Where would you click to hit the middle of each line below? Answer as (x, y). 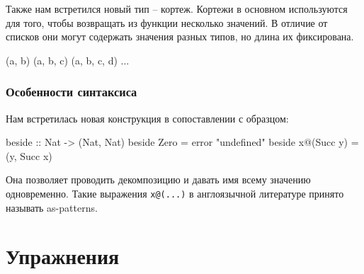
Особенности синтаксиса (72, 92)
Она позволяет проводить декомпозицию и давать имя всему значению (158, 179)
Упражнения (63, 256)
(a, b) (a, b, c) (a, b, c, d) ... (68, 60)
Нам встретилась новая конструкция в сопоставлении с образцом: (147, 118)
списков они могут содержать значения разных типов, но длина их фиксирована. (180, 36)
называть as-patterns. (52, 207)
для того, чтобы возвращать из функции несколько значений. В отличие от (167, 22)
